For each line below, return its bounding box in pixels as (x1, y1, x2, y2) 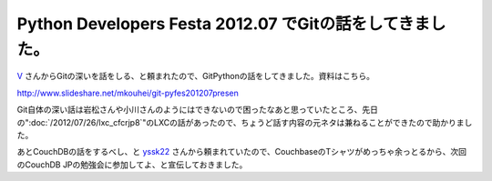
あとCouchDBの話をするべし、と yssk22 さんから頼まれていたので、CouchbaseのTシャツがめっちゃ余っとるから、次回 (16, 146, 467, 157)
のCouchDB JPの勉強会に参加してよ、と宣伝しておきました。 (16, 159, 248, 170)
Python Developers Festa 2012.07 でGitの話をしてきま (16, 14, 431, 34)
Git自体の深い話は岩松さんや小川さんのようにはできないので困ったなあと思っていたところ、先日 (16, 105, 378, 116)
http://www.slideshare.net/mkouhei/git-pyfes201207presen (16, 87, 239, 98)
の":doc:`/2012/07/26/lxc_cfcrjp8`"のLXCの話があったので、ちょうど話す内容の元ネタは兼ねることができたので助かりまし (16, 116, 473, 127)
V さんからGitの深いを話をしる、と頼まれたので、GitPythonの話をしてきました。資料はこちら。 (16, 71, 375, 82)
